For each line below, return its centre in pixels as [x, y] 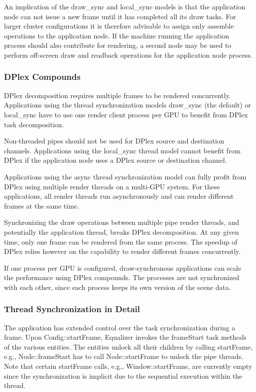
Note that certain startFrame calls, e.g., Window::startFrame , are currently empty [128, 366]
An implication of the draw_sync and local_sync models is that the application [125, 6]
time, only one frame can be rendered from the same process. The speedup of [121, 241]
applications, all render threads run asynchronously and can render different [119, 196]
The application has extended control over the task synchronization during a [120, 327]
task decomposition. [34, 124]
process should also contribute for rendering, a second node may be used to [118, 45]
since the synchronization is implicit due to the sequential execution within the [123, 375]
